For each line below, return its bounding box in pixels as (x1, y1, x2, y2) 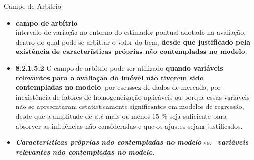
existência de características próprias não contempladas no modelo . (15, 46, 247, 56)
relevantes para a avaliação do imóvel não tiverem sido (15, 72, 203, 82)
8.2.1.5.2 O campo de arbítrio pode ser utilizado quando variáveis (15, 62, 223, 73)
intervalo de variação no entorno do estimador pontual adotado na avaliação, (15, 27, 246, 37)
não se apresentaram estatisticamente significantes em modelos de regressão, (15, 101, 244, 111)
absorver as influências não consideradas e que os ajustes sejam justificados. (15, 120, 243, 131)
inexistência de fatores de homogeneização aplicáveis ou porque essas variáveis (15, 91, 250, 102)
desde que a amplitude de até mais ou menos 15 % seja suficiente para (15, 110, 227, 121)
